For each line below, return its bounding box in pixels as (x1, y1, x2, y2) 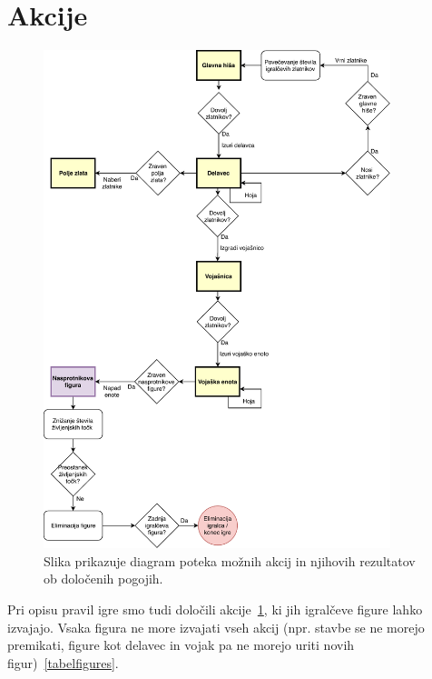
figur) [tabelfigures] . (7, 653, 119, 672)
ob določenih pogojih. (44, 569, 163, 588)
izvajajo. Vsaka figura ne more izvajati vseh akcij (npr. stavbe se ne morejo (7, 617, 425, 636)
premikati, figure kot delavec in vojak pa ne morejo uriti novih (7, 635, 355, 654)
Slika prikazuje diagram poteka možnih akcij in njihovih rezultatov (44, 551, 416, 570)
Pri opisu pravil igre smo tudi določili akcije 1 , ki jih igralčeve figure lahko (7, 599, 423, 618)
